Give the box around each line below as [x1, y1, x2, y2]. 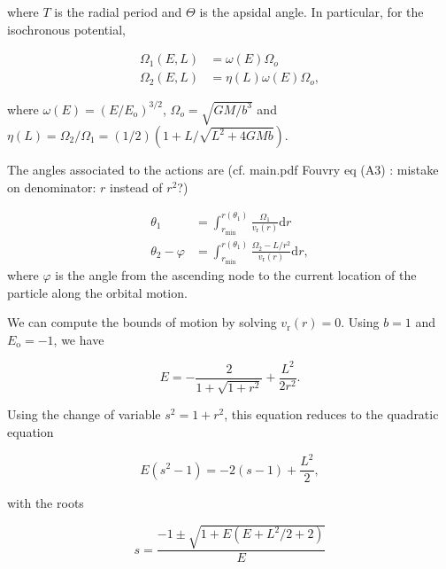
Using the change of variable [7, 405, 161, 424]
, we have [53, 330, 104, 348]
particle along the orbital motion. [7, 283, 188, 301]
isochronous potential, [7, 19, 126, 38]
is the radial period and [54, 3, 182, 20]
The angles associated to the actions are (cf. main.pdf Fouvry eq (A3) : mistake [7, 160, 439, 179]
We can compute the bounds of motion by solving [7, 313, 277, 331]
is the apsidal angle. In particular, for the [199, 3, 424, 20]
